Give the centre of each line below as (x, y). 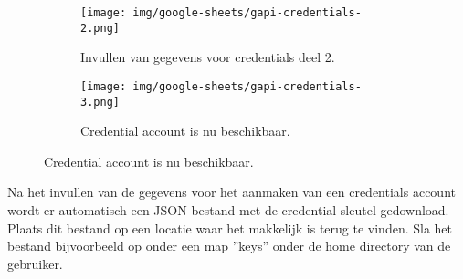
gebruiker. (35, 263)
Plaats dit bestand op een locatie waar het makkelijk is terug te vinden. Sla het (230, 227)
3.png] (100, 102)
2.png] (100, 28)
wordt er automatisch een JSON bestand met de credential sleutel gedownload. (228, 210)
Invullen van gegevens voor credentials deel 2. (208, 57)
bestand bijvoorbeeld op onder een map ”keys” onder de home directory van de (229, 246)
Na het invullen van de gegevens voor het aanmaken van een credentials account (231, 192)
